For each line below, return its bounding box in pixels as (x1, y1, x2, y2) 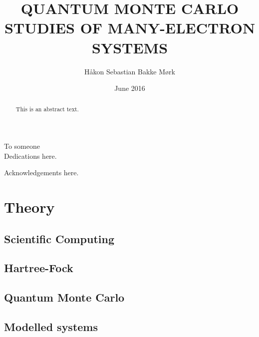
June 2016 (114, 83, 145, 93)
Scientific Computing (4, 231, 115, 246)
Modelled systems (4, 319, 98, 335)
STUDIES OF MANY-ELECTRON (4, 17, 256, 38)
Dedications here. (4, 150, 57, 161)
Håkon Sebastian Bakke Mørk (84, 66, 175, 76)
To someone (4, 141, 40, 151)
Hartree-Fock (4, 260, 73, 276)
